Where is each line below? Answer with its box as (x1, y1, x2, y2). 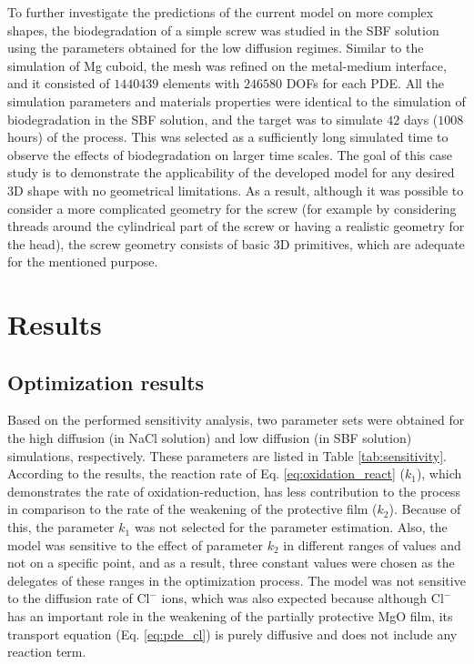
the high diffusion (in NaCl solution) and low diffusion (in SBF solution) (7, 428, 412, 448)
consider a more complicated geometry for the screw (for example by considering (7, 198, 457, 217)
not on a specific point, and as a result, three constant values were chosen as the (7, 553, 455, 572)
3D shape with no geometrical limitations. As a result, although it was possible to (7, 180, 464, 199)
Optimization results (7, 367, 205, 396)
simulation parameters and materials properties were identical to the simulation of (7, 91, 466, 110)
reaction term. (7, 642, 86, 661)
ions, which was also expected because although (161, 589, 428, 608)
